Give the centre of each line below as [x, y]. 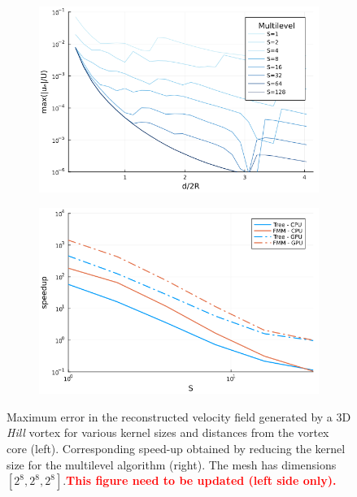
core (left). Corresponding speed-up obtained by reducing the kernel [176, 449]
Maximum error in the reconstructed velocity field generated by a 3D [179, 416]
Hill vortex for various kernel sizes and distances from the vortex [168, 432]
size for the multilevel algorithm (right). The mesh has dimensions [172, 464]
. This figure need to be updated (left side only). [200, 480]
